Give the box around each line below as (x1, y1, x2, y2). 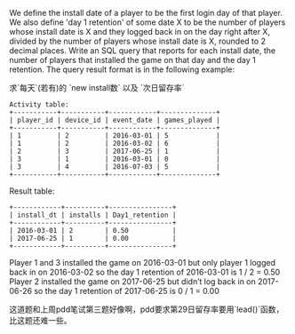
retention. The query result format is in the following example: (9, 64, 235, 75)
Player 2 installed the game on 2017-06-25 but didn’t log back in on (9, 276, 256, 287)
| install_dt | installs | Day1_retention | (9, 211, 177, 219)
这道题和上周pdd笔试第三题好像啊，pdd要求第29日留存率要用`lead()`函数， (9, 304, 284, 314)
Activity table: (9, 100, 69, 109)
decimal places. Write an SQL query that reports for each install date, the (9, 45, 276, 56)
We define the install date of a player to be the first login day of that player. (9, 8, 283, 18)
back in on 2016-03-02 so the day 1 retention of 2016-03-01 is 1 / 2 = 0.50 (9, 266, 281, 277)
